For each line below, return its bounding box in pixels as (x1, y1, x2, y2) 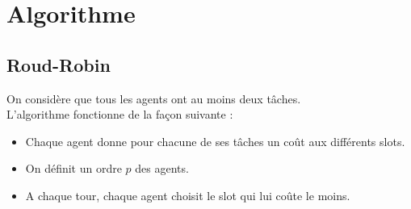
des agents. (135, 160, 189, 177)
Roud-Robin (6, 52, 111, 77)
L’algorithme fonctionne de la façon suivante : (6, 106, 233, 123)
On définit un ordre (25, 160, 122, 177)
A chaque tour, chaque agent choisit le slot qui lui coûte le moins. (25, 186, 350, 203)
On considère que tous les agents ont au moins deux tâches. (6, 90, 301, 107)
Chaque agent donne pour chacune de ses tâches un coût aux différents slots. (25, 132, 405, 149)
